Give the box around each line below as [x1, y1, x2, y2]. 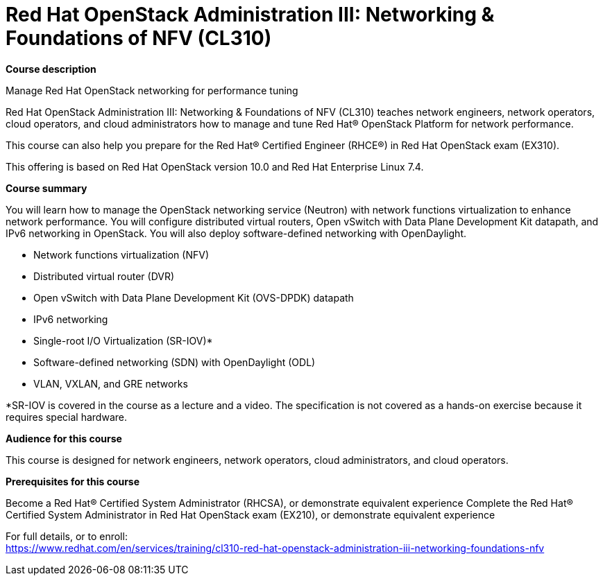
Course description [6, 62, 96, 75]
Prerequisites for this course [6, 475, 140, 487]
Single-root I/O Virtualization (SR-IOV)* [33, 334, 213, 347]
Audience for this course [6, 432, 122, 444]
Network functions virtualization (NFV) [33, 248, 209, 261]
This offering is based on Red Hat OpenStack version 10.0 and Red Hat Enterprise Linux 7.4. [6, 160, 424, 173]
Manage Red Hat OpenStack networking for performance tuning [6, 84, 298, 96]
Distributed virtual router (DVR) [33, 270, 175, 282]
